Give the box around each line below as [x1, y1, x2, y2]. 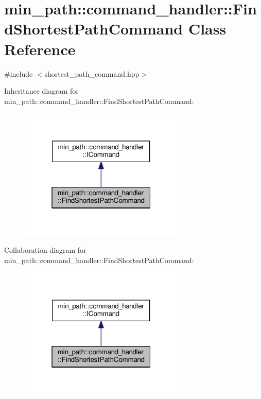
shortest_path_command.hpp [44, 68, 140, 79]
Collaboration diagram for [4, 245, 86, 255]
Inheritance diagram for [4, 85, 79, 96]
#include [4, 68, 33, 79]
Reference [4, 38, 76, 59]
